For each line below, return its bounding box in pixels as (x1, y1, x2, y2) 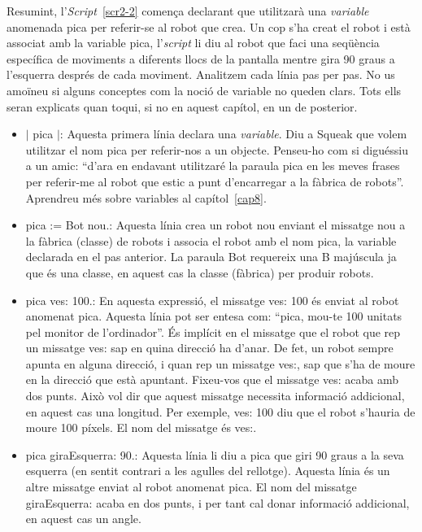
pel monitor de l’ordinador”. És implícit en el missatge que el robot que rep (25, 323, 401, 340)
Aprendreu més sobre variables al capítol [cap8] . (25, 189, 267, 206)
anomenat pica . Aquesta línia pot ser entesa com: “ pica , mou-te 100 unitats (25, 307, 402, 325)
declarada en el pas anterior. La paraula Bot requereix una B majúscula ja (25, 248, 397, 265)
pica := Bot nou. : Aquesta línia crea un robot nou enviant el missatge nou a (25, 216, 406, 233)
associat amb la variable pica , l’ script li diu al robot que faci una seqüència (7, 34, 380, 51)
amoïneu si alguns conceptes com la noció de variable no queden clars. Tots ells (7, 81, 402, 98)
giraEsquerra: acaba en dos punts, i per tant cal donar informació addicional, (25, 494, 410, 511)
